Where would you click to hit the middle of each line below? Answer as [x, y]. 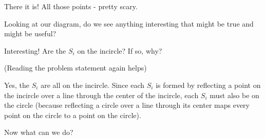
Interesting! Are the [35, 50]
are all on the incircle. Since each [93, 85]
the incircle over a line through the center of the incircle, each [101, 95]
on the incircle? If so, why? [120, 50]
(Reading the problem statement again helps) [75, 68]
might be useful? [30, 33]
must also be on [234, 95]
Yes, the [17, 85]
